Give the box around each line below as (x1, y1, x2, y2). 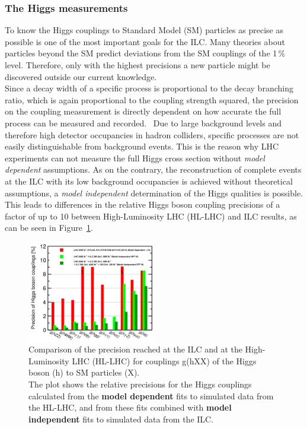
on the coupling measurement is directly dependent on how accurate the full (5, 105, 282, 117)
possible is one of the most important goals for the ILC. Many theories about (5, 35, 285, 47)
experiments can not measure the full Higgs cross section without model (5, 151, 265, 164)
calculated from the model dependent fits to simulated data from (28, 389, 274, 402)
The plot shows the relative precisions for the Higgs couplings (28, 377, 252, 390)
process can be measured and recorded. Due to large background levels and (5, 116, 282, 129)
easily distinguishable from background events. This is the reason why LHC (5, 140, 279, 152)
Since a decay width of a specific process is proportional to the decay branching (5, 82, 293, 94)
